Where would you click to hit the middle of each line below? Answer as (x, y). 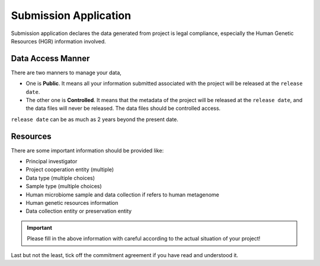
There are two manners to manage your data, (66, 72)
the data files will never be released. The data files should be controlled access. (123, 108)
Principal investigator (52, 161)
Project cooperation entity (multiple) (70, 170)
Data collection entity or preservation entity (79, 211)
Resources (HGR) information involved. (58, 41)
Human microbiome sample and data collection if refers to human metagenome (122, 194)
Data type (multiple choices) (60, 178)
